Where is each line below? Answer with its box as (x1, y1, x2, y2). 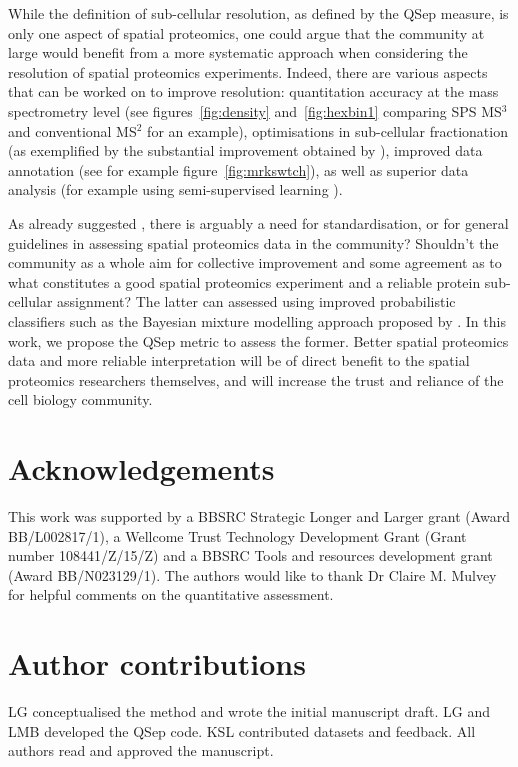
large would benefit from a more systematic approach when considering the (8, 42, 468, 63)
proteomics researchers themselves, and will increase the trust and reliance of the (8, 369, 504, 390)
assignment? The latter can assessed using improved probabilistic (57, 291, 456, 312)
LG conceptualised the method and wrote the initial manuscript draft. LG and (8, 701, 490, 722)
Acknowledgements (8, 448, 275, 489)
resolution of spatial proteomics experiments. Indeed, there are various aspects (8, 61, 488, 82)
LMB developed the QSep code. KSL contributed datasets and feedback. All (8, 720, 476, 741)
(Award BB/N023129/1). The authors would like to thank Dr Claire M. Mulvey (8, 564, 497, 585)
